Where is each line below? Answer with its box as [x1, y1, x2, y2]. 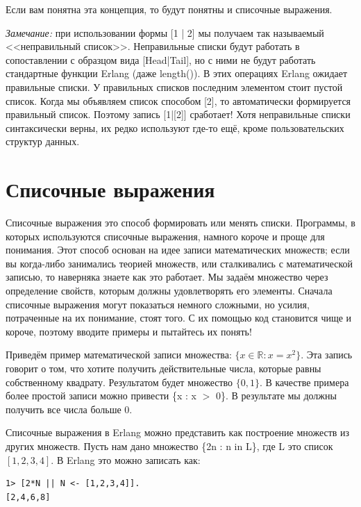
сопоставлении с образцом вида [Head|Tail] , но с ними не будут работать [6, 52, 316, 67]
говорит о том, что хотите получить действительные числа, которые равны [6, 361, 321, 375]
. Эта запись [301, 347, 353, 362]
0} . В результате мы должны [215, 388, 337, 403]
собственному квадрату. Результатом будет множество [6, 374, 233, 389]
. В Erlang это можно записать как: [51, 452, 201, 467]
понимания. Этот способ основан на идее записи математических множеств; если [6, 242, 350, 257]
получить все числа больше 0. [6, 401, 133, 416]
